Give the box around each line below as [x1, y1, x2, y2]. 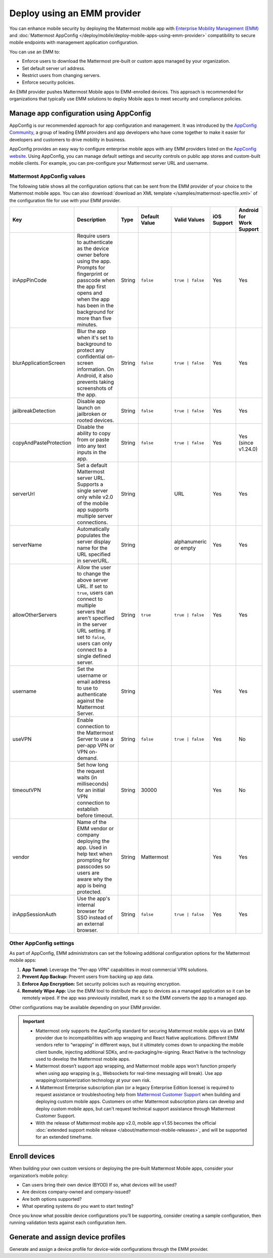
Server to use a [76, 736, 114, 743]
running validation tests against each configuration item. [9, 1219, 126, 1226]
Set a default [76, 462, 108, 469]
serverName [12, 542, 42, 549]
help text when [76, 850, 113, 857]
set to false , [76, 634, 106, 641]
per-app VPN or [76, 742, 115, 749]
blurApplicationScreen [12, 360, 66, 367]
